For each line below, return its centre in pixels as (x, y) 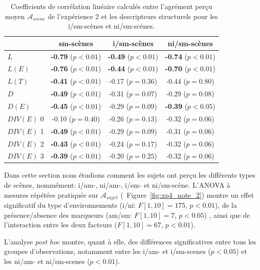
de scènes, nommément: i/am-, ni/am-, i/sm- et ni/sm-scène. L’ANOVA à (117, 185)
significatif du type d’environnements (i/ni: (70, 205)
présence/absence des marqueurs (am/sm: (68, 215)
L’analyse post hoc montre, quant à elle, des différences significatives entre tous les (130, 241)
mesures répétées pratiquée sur (51, 194)
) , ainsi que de (227, 215)
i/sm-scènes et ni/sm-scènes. (111, 26)
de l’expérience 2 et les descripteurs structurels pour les (133, 16)
